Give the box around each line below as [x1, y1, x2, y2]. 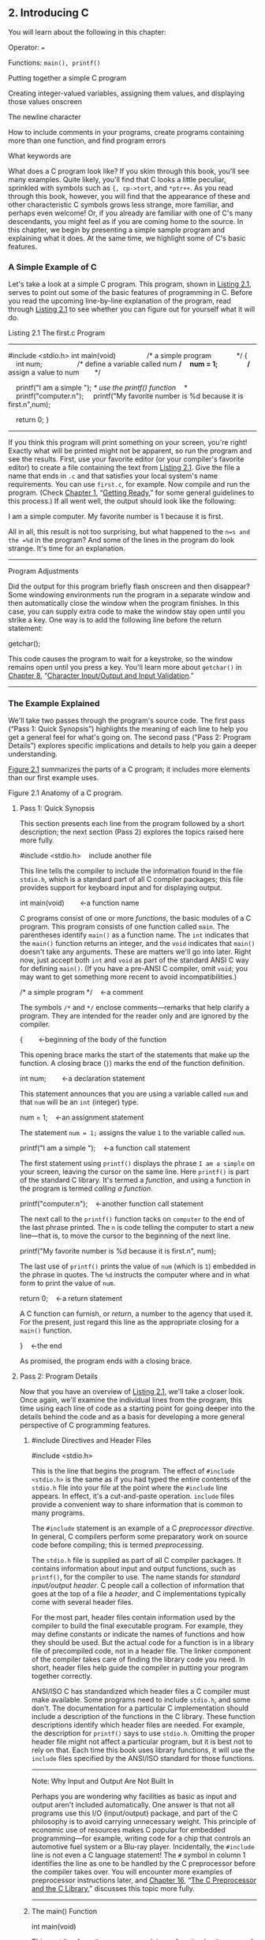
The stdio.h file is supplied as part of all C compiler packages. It [31, 1556, 242, 1565]
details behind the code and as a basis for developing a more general [19, 1412, 245, 1422]
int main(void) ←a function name [19, 899, 140, 908]
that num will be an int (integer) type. [19, 1097, 140, 1107]
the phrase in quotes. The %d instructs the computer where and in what [19, 1270, 250, 1280]
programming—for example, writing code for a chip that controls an [31, 1833, 251, 1843]
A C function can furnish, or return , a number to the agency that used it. [19, 1309, 253, 1318]
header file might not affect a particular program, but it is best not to [31, 1737, 253, 1747]
